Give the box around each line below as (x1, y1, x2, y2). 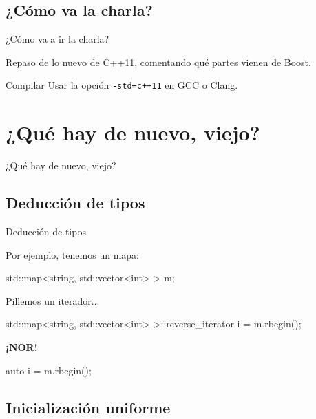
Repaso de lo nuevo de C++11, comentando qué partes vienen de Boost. (6, 54, 311, 69)
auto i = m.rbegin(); (6, 363, 92, 377)
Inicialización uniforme (6, 396, 171, 418)
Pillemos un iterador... (6, 293, 100, 308)
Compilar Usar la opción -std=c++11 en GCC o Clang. (6, 78, 238, 92)
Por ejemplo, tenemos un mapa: (6, 247, 139, 261)
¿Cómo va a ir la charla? (6, 32, 109, 46)
